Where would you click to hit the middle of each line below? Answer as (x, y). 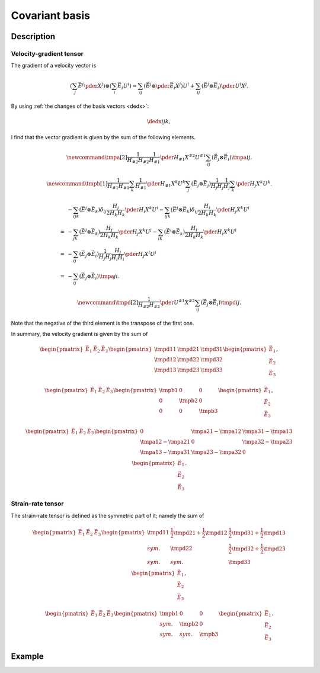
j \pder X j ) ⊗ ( (97, 85)
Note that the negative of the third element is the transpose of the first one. (103, 323)
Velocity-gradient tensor (47, 53)
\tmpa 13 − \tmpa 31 (165, 452)
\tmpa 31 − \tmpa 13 (267, 431)
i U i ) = (129, 86)
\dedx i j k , (159, 122)
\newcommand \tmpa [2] (97, 157)
